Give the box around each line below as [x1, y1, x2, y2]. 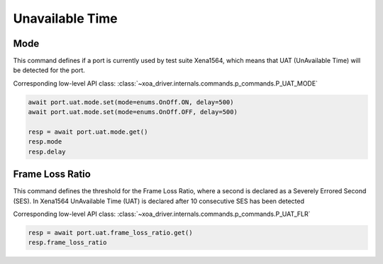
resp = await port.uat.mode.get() [28, 128, 148, 136]
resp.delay [28, 147, 66, 156]
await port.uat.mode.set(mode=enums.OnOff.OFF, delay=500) [28, 108, 238, 116]
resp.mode [28, 138, 62, 146]
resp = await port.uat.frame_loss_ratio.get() [28, 229, 193, 237]
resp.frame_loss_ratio [28, 239, 107, 247]
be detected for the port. [13, 66, 85, 74]
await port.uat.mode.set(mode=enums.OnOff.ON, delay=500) [28, 98, 234, 106]
